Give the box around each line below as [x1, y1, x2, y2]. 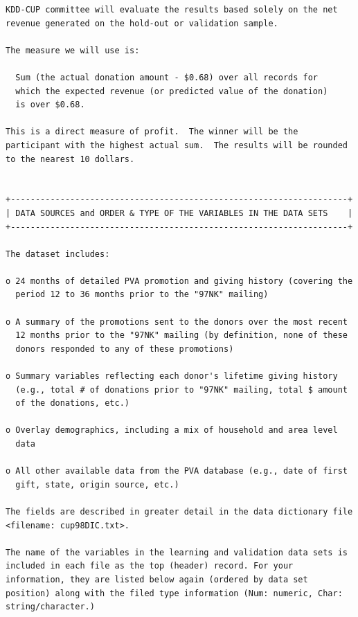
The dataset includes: [6, 249, 110, 259]
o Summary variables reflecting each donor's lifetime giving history [6, 371, 338, 382]
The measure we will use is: [6, 45, 140, 55]
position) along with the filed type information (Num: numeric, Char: [6, 588, 343, 598]
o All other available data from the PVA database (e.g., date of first [6, 466, 348, 476]
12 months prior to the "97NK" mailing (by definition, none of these [15, 330, 348, 341]
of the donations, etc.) [15, 398, 129, 409]
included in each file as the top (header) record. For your [6, 561, 294, 571]
